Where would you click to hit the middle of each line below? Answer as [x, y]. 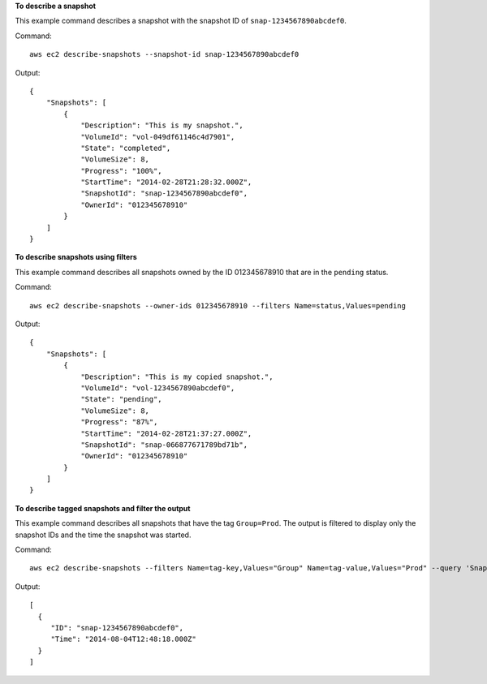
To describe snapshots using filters [76, 257]
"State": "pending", [121, 399]
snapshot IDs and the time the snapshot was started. [103, 535]
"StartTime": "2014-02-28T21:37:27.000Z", [166, 433]
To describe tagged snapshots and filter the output [103, 508]
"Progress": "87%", [119, 422]
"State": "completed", [126, 148]
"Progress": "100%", [121, 171]
